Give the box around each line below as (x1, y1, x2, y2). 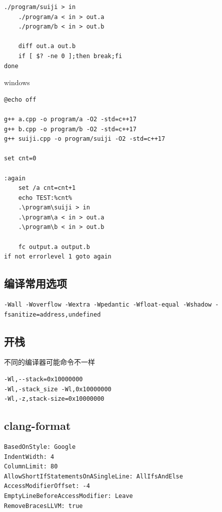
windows (4, 77, 30, 88)
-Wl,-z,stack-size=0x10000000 (4, 395, 104, 403)
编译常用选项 (4, 276, 67, 291)
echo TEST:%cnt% (18, 194, 72, 201)
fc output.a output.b (18, 243, 90, 250)
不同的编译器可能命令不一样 (4, 357, 95, 367)
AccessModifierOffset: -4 (4, 482, 90, 490)
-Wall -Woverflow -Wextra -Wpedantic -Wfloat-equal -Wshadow (4, 301, 212, 309)
